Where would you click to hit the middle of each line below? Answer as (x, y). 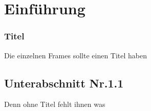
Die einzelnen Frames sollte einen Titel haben (76, 55)
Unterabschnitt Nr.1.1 (64, 83)
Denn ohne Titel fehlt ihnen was (55, 104)
